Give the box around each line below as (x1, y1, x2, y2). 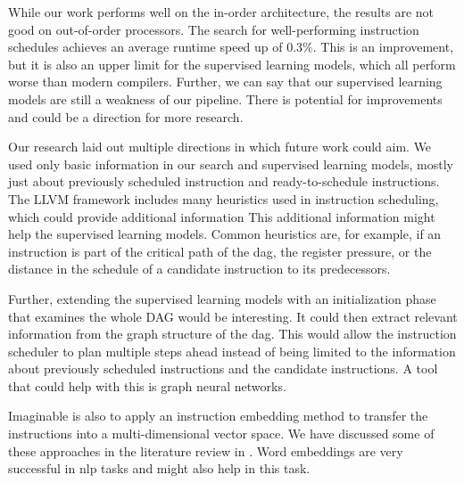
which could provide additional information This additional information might (8, 207, 435, 225)
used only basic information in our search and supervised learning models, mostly (8, 154, 453, 173)
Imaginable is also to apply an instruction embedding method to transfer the (8, 406, 428, 425)
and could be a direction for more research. (8, 107, 244, 126)
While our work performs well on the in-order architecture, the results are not (8, 3, 435, 20)
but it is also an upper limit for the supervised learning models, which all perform (8, 54, 456, 73)
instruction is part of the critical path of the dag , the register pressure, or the (8, 241, 432, 260)
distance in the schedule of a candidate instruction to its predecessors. (8, 259, 391, 278)
